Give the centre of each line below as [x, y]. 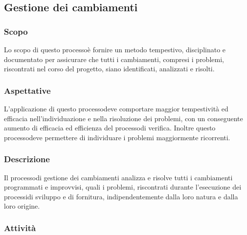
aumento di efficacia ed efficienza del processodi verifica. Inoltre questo [110, 128]
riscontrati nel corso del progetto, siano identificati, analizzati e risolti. [109, 69]
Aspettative [27, 90]
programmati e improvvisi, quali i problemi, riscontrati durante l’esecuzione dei [123, 187]
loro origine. [22, 206]
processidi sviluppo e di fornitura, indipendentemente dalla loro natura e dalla [121, 196]
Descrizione [27, 159]
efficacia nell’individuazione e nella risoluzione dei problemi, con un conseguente [123, 118]
